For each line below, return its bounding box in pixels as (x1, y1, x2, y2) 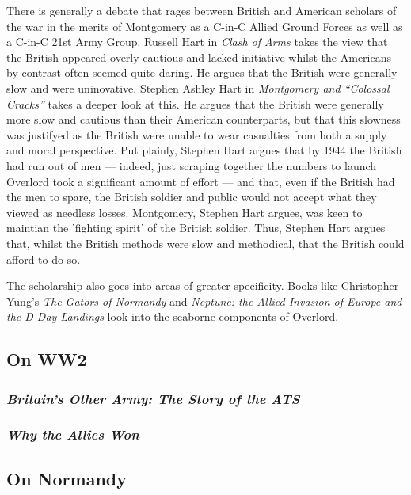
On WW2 (6, 347, 87, 371)
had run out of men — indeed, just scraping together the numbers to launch (6, 157, 377, 173)
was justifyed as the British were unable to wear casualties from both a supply (6, 126, 387, 143)
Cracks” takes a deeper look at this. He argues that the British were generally (6, 95, 384, 112)
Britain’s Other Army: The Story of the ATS (6, 388, 300, 408)
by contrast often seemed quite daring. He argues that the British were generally (6, 64, 398, 81)
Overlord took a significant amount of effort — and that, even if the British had (6, 173, 395, 189)
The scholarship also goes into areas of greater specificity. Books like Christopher (6, 277, 399, 294)
